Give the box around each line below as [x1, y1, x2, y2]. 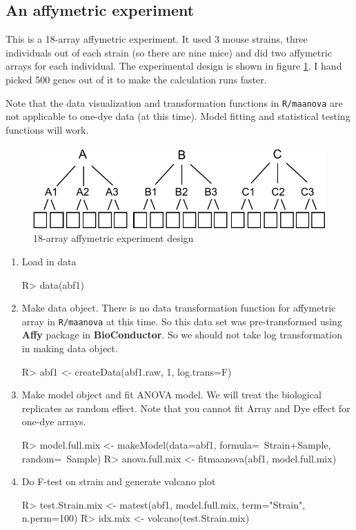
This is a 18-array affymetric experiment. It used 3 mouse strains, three [6, 32, 308, 46]
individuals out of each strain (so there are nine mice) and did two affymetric [6, 45, 332, 59]
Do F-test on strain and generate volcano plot [21, 474, 216, 489]
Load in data [21, 254, 77, 268]
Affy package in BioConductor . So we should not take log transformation [21, 327, 342, 342]
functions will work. [6, 122, 89, 136]
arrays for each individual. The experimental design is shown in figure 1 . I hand [6, 59, 342, 73]
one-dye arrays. [21, 414, 86, 429]
